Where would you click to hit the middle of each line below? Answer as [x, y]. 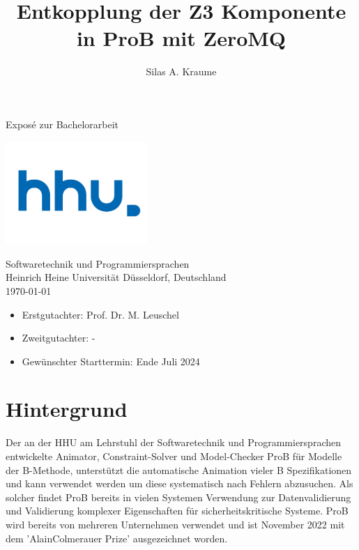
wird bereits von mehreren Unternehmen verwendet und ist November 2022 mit [175, 524]
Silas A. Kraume [181, 71]
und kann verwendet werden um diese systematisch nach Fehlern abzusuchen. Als [179, 483]
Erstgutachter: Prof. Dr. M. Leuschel [100, 314]
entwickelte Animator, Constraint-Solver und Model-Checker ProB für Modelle [174, 456]
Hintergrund [67, 409]
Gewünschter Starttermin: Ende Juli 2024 [111, 361]
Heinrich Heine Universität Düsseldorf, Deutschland [116, 277]
